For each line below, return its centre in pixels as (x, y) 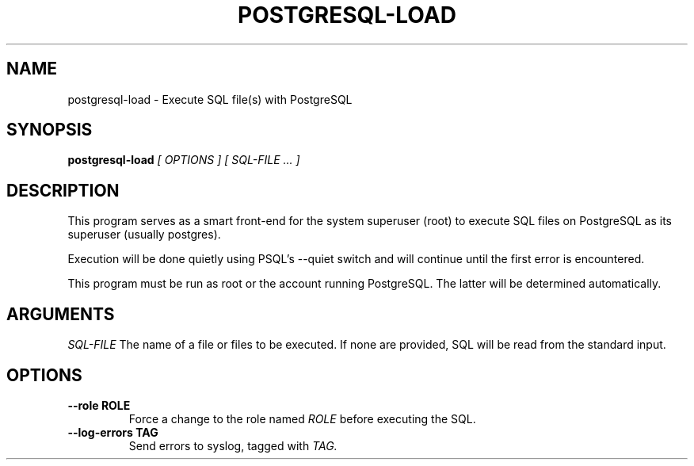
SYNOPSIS (50, 130)
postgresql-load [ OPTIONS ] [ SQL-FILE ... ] (184, 160)
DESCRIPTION (63, 190)
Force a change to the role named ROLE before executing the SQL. (302, 418)
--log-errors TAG (113, 432)
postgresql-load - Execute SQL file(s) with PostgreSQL (210, 99)
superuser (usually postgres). (144, 235)
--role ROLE (99, 405)
